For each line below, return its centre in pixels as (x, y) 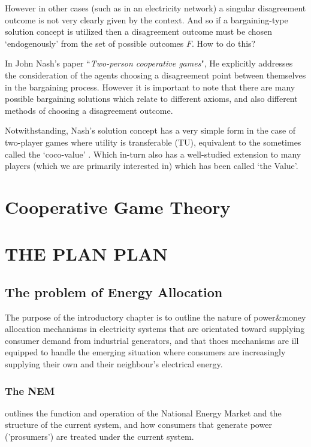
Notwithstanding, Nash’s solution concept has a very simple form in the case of (150, 130)
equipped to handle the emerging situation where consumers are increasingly (145, 352)
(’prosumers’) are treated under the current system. (99, 437)
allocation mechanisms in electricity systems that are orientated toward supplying (155, 329)
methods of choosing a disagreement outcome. (89, 110)
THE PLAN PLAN (87, 254)
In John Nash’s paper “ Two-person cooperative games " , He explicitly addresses (149, 63)
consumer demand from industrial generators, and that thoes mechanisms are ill (152, 340)
